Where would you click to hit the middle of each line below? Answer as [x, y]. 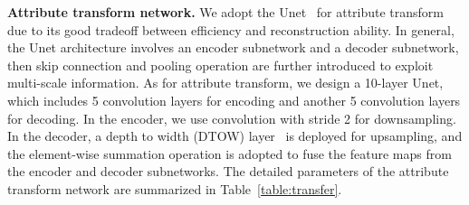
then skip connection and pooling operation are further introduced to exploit [220, 65]
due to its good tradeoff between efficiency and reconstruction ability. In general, [231, 29]
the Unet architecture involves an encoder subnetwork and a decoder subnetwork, [233, 47]
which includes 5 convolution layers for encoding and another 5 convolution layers [234, 100]
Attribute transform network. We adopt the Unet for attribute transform [226, 12]
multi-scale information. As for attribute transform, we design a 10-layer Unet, [225, 83]
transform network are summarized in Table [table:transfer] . [175, 188]
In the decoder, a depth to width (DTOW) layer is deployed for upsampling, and [235, 136]
